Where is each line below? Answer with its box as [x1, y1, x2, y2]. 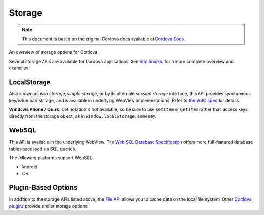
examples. [9, 65, 30, 71]
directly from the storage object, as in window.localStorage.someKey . [9, 113, 157, 119]
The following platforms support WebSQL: [9, 154, 94, 161]
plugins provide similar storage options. [9, 203, 89, 209]
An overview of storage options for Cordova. [9, 49, 99, 55]
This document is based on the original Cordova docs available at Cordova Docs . [22, 36, 185, 42]
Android [21, 164, 38, 170]
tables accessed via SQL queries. [9, 146, 77, 151]
